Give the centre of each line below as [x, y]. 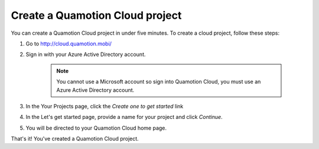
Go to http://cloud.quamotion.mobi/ [69, 44]
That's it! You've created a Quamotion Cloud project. [75, 139]
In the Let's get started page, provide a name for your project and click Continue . [124, 117]
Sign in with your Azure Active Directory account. [86, 54]
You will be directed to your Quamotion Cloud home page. [96, 128]
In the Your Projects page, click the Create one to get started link [105, 106]
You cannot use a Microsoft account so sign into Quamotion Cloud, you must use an [159, 82]
